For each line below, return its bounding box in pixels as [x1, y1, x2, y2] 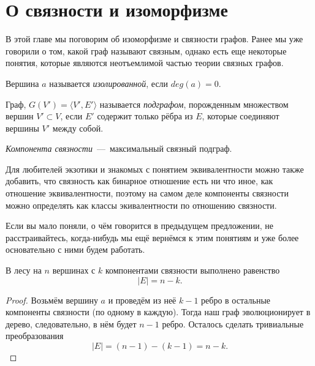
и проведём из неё [108, 293, 176, 306]
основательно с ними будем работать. [6, 243, 145, 256]
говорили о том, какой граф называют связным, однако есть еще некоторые [6, 44, 287, 57]
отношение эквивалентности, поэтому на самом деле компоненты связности [6, 187, 289, 200]
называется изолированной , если [49, 77, 169, 89]
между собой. [52, 121, 104, 134]
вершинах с [52, 264, 96, 277]
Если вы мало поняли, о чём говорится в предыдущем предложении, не [6, 219, 273, 232]
